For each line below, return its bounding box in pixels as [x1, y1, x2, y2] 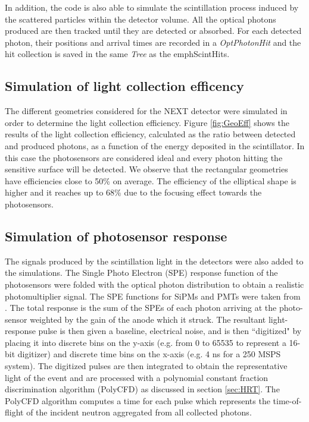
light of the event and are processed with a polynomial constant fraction [5, 371, 269, 383]
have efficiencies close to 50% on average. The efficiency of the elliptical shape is [5, 174, 296, 187]
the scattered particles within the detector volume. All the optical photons [5, 12, 276, 25]
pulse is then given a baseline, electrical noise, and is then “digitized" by [38, 325, 302, 337]
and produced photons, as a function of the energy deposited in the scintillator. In [5, 139, 305, 152]
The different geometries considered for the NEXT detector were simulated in [5, 105, 288, 117]
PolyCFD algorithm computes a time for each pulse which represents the [5, 394, 270, 407]
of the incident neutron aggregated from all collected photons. [26, 406, 252, 418]
